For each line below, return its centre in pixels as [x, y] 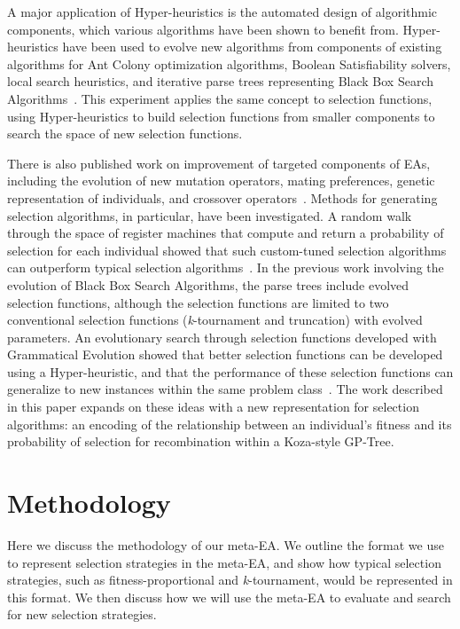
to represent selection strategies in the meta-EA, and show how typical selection [224, 562]
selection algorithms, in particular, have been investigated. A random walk [210, 215]
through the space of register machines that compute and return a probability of [226, 233]
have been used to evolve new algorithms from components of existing [252, 47]
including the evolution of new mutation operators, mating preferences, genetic [221, 181]
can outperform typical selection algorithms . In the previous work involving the [226, 267]
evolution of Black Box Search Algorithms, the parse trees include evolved [208, 284]
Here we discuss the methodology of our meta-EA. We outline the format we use [226, 544]
